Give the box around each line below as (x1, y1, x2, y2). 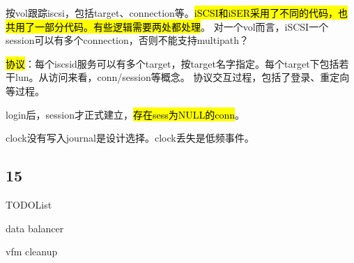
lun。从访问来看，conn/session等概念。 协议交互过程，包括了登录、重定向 (15, 70, 350, 84)
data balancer (6, 220, 64, 235)
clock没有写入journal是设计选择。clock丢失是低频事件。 (6, 130, 254, 145)
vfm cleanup (6, 244, 58, 259)
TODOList (6, 197, 52, 211)
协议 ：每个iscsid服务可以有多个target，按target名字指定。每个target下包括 (6, 56, 339, 70)
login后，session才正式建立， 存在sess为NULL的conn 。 (6, 107, 245, 121)
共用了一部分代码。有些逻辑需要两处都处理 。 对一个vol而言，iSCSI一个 (6, 19, 329, 33)
